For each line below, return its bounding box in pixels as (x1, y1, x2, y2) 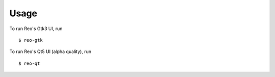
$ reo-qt (18, 60, 40, 66)
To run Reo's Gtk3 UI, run (9, 25, 63, 32)
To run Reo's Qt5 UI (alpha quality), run (9, 48, 92, 55)
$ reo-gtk (18, 37, 43, 43)
